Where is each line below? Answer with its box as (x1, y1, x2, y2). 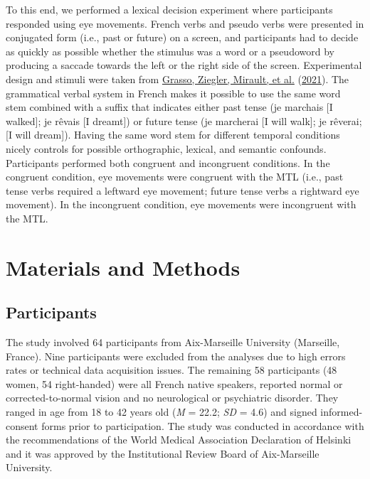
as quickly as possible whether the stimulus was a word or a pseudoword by (6, 43, 334, 58)
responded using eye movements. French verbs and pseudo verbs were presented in (6, 16, 364, 31)
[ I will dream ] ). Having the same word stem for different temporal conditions (6, 127, 340, 142)
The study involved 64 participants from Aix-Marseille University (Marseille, (6, 335, 340, 350)
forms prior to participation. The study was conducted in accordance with (41, 418, 364, 433)
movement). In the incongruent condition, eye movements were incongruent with (6, 197, 356, 212)
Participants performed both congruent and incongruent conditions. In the (6, 155, 330, 170)
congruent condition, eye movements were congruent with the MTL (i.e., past (6, 169, 344, 184)
